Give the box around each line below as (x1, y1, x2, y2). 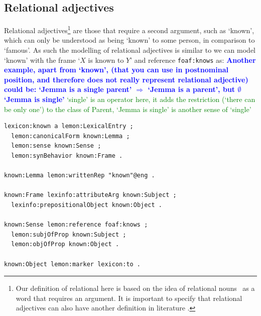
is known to (88, 54, 124, 65)
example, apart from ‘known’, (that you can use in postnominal (4, 64, 228, 75)
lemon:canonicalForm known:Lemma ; (11, 132, 130, 140)
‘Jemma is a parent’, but (148, 84, 235, 94)
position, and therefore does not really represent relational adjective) (4, 74, 248, 84)
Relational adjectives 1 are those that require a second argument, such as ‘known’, (4, 24, 254, 35)
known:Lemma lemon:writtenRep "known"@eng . (4, 172, 155, 179)
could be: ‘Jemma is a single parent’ (4, 84, 132, 94)
